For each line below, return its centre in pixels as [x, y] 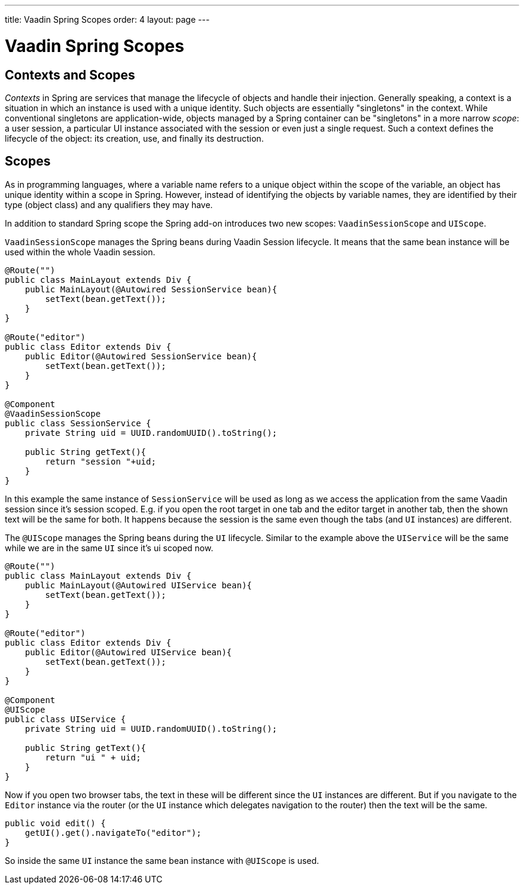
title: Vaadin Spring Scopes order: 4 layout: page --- [107, 19]
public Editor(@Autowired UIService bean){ [128, 652]
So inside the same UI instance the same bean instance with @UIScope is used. [162, 860]
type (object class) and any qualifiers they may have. [109, 204]
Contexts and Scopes [70, 75]
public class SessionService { [78, 423]
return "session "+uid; [100, 461]
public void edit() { [55, 823]
